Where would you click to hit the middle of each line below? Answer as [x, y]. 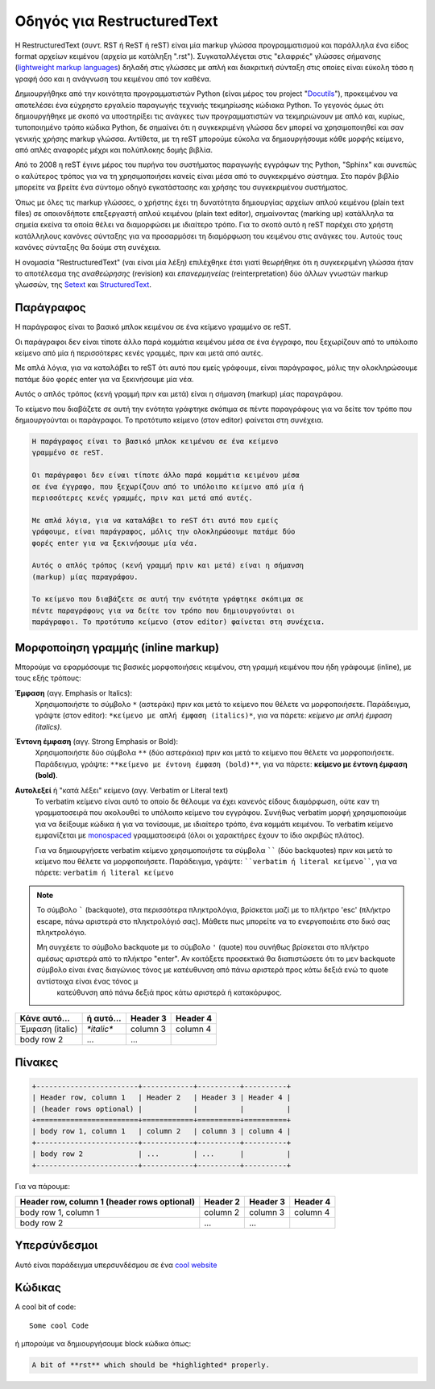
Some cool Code [59, 1325]
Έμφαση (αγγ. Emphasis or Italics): [74, 692]
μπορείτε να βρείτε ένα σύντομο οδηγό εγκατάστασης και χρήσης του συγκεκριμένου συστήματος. [181, 187]
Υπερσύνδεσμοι [56, 1246]
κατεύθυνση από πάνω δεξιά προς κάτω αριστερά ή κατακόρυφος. [169, 992]
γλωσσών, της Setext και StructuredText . [83, 285]
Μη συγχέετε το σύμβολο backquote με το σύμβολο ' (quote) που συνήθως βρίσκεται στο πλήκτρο [203, 947]
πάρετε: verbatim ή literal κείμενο [104, 873]
